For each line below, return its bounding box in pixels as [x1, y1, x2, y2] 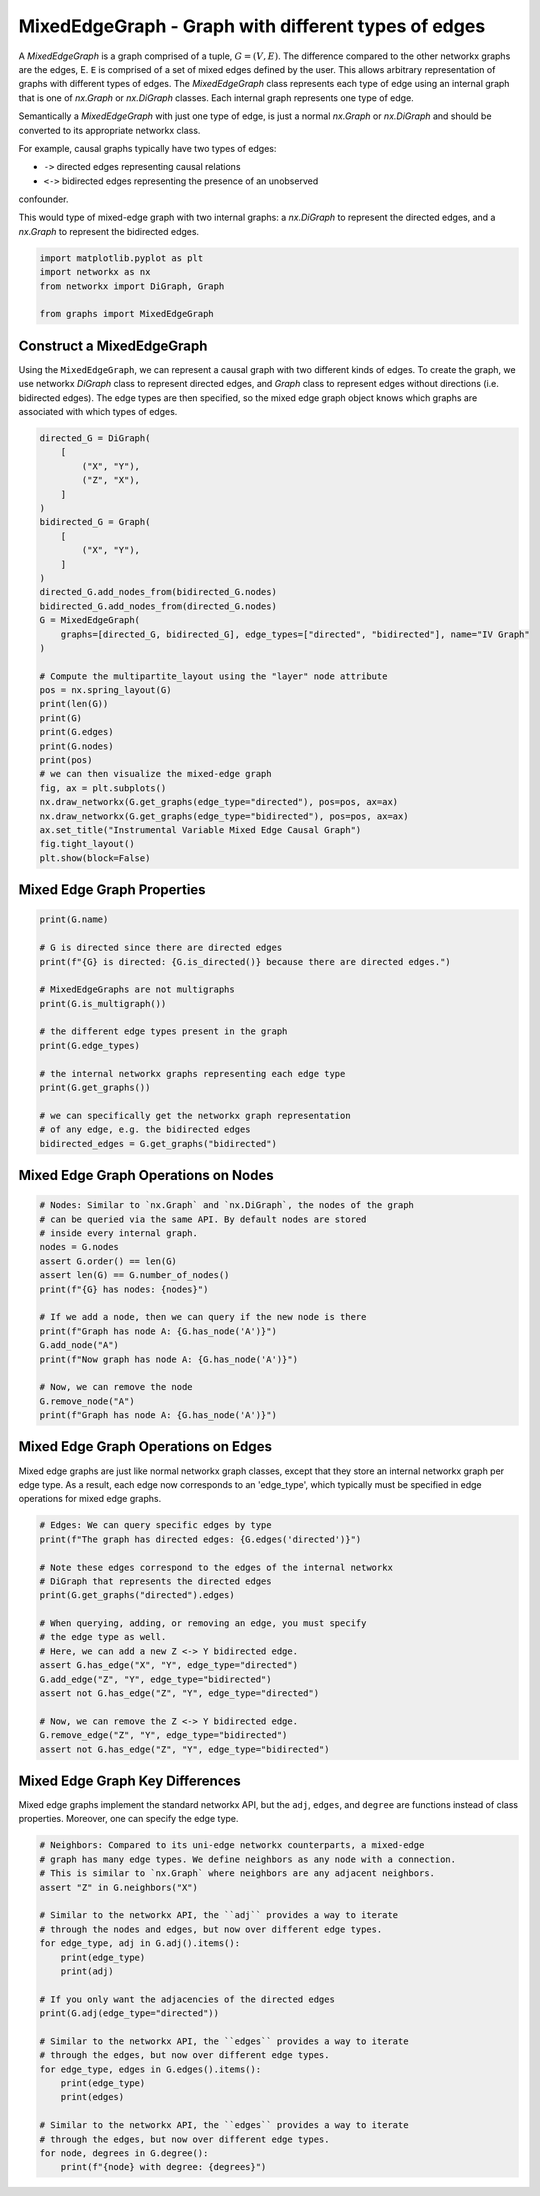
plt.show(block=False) [39, 852, 151, 864]
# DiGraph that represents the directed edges [39, 1575, 272, 1587]
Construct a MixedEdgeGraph [18, 337, 208, 354]
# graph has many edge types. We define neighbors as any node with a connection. [39, 1853, 457, 1865]
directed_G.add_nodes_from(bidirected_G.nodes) [39, 586, 277, 598]
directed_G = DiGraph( [39, 433, 151, 444]
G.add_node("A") [39, 1340, 120, 1351]
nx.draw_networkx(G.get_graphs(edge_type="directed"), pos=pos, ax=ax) [39, 796, 399, 808]
